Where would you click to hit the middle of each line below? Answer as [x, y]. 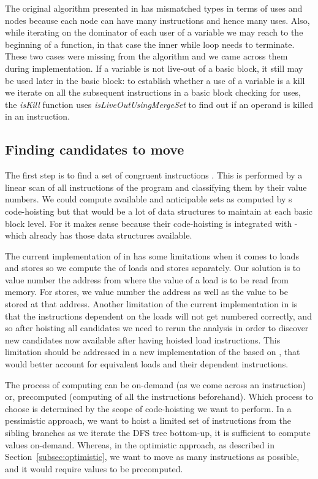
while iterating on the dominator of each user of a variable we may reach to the [154, 32]
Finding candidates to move [95, 149]
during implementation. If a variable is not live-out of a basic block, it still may [154, 68]
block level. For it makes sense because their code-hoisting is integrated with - [151, 223]
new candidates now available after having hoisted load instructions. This [143, 339]
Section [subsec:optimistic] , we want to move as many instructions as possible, [152, 457]
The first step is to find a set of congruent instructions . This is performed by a [154, 175]
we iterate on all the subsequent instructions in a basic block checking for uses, [153, 92]
